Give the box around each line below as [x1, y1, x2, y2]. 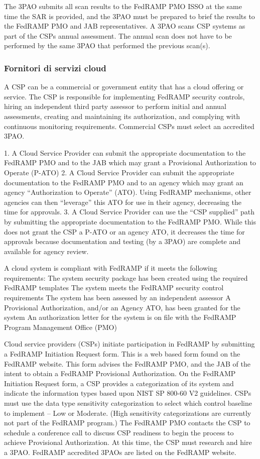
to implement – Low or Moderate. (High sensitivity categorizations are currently [4, 407, 251, 418]
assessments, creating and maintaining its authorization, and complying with [4, 110, 240, 121]
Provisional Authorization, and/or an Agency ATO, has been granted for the [4, 302, 240, 312]
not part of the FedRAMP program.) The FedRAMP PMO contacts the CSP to [4, 417, 250, 428]
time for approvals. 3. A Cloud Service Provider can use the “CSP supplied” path [4, 206, 254, 217]
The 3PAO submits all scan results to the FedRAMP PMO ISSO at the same [4, 1, 242, 11]
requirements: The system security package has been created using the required [4, 272, 248, 283]
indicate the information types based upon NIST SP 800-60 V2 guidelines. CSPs [4, 388, 251, 398]
